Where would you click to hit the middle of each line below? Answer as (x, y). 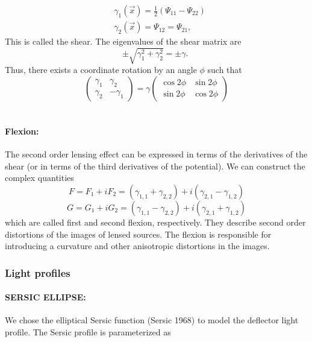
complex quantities (39, 178)
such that (225, 70)
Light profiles (38, 272)
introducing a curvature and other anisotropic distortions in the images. (137, 246)
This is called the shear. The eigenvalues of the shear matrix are (123, 41)
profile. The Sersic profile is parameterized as (88, 331)
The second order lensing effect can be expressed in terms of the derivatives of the (156, 154)
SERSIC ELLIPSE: (45, 297)
